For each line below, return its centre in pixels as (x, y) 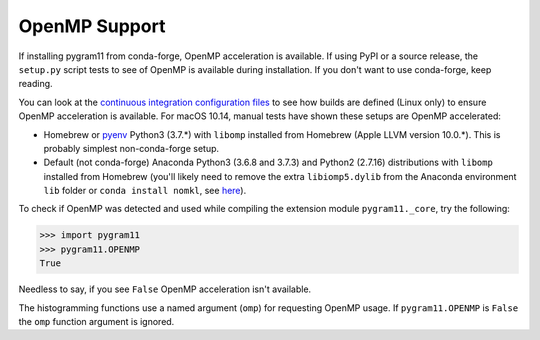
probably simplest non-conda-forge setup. (131, 148)
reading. (36, 84)
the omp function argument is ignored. (96, 321)
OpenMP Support (92, 26)
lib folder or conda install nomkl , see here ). (145, 191)
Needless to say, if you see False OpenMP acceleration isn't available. (165, 289)
